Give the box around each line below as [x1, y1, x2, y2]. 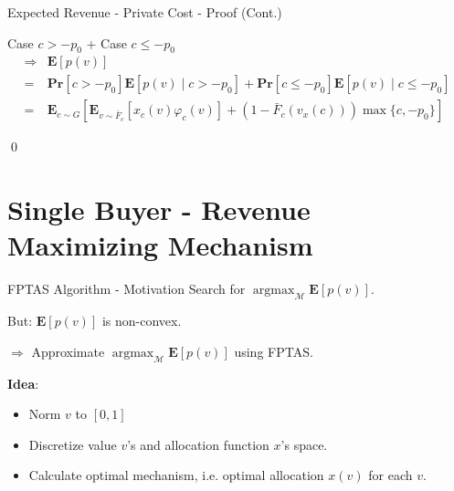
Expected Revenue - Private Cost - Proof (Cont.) [7, 3, 282, 21]
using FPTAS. [234, 341, 313, 360]
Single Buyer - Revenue [7, 191, 311, 228]
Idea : [7, 373, 39, 392]
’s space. [280, 434, 328, 454]
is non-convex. [101, 311, 182, 330]
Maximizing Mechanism [7, 226, 313, 264]
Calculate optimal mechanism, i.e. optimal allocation [28, 465, 324, 485]
